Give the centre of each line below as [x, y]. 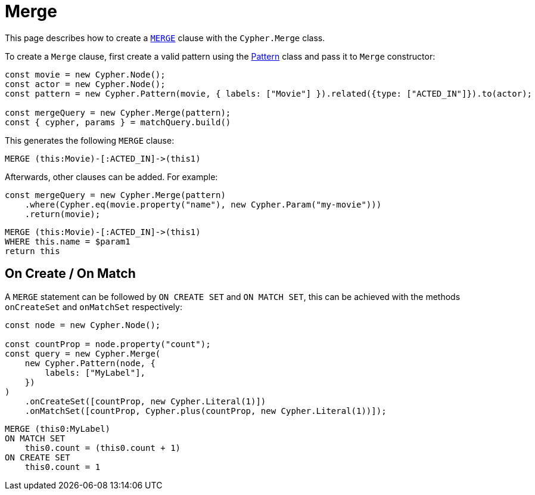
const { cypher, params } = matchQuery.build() [118, 122]
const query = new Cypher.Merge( [83, 353]
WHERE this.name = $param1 [68, 241]
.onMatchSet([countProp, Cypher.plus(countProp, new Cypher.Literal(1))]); [206, 411]
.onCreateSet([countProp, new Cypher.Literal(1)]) [145, 401]
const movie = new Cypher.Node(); [85, 74]
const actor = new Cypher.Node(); [85, 84]
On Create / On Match [70, 274]
